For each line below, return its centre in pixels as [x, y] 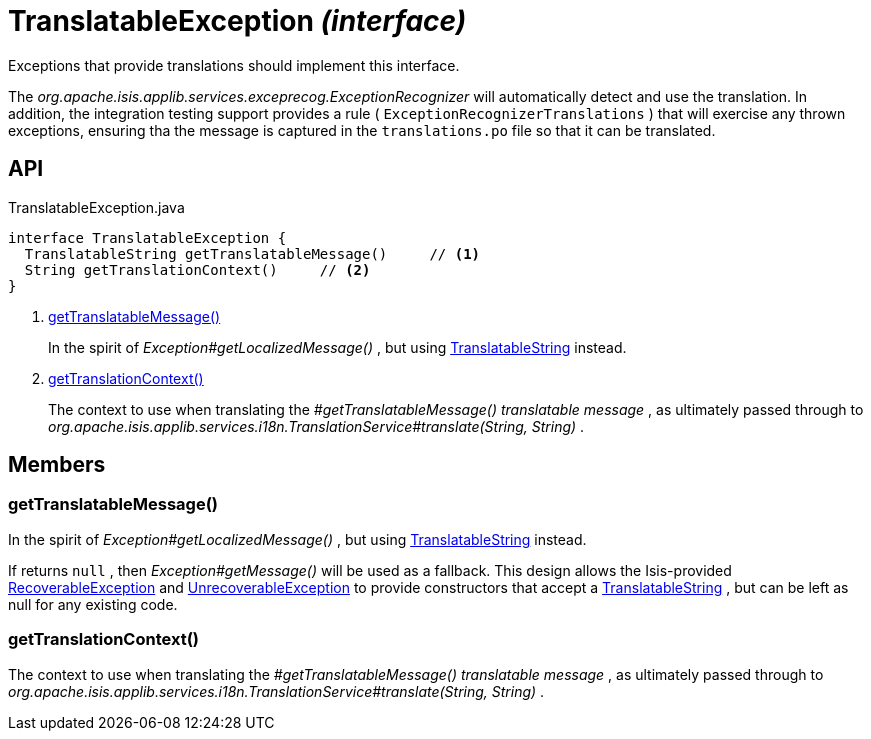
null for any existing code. [93, 604]
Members [57, 465]
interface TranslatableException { [147, 237]
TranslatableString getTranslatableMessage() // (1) [252, 253]
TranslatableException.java [96, 207]
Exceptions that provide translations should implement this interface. [234, 65]
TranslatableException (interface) [237, 21]
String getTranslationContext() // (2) [197, 269]
